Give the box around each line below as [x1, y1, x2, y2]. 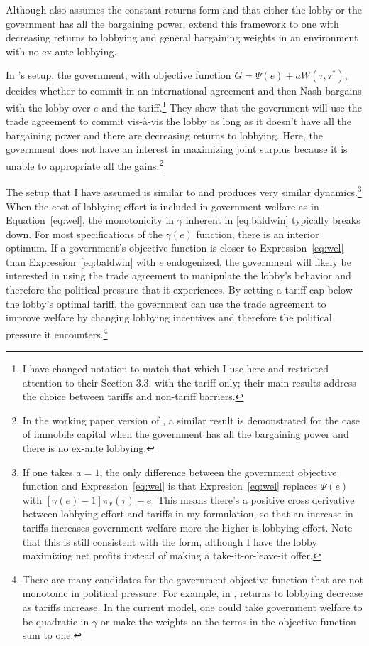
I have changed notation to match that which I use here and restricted [22, 361, 329, 376]
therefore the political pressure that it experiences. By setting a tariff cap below [6, 282, 353, 297]
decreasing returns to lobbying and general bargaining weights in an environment [6, 30, 358, 45]
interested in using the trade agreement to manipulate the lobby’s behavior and [6, 268, 351, 283]
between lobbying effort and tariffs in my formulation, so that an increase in [22, 506, 353, 521]
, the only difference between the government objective [99, 464, 337, 479]
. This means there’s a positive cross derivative [151, 492, 355, 507]
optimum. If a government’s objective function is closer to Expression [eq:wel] [6, 240, 344, 255]
